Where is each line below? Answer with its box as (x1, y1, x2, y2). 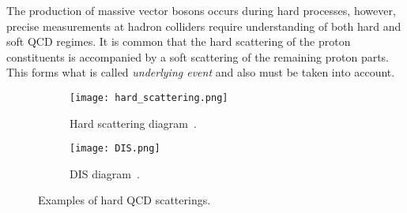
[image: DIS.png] (70, 143, 160, 155)
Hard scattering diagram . (70, 114, 197, 131)
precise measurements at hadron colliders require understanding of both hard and (6, 17, 401, 34)
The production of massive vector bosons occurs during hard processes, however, (6, 2, 396, 18)
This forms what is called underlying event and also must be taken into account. (6, 64, 395, 80)
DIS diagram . (70, 165, 140, 181)
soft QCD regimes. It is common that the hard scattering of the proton (6, 33, 351, 50)
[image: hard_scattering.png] (70, 92, 228, 103)
